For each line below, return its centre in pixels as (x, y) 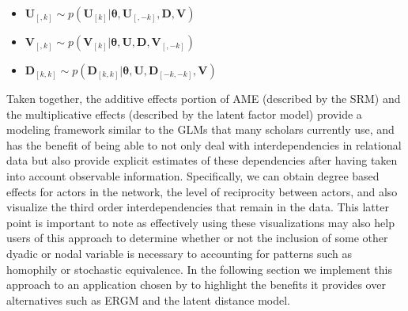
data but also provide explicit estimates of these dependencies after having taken (202, 160)
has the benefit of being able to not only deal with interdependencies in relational (204, 144)
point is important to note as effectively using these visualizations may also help (200, 222)
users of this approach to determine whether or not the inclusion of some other (197, 238)
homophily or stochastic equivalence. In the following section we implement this (199, 269)
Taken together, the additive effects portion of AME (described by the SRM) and (204, 98)
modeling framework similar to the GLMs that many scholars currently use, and (200, 129)
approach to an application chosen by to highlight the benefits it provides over (196, 284)
